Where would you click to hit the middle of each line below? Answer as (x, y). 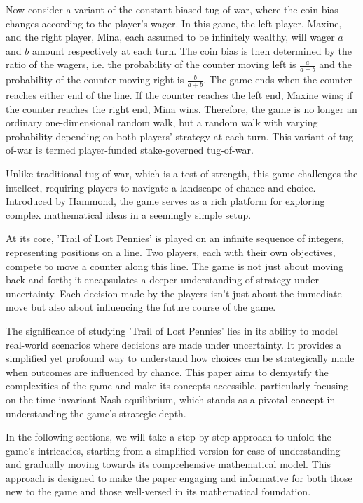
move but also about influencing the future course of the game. (141, 307)
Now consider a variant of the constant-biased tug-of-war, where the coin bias (172, 9)
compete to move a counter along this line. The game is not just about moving (175, 266)
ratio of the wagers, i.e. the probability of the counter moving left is (151, 64)
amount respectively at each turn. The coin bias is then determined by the (192, 50)
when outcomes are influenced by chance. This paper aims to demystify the (167, 371)
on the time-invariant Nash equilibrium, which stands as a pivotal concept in (171, 399)
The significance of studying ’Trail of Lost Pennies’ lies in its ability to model (172, 330)
